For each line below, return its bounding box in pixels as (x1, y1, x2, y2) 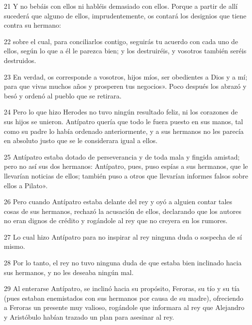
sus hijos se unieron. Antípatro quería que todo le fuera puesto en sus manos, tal (4, 116, 243, 126)
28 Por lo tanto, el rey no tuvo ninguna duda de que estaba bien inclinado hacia (4, 258, 242, 268)
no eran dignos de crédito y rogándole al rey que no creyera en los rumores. (4, 215, 228, 226)
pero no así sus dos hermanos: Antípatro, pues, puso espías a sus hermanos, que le (4, 161, 248, 171)
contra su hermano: (4, 20, 61, 30)
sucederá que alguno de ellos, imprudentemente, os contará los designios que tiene (4, 10, 247, 20)
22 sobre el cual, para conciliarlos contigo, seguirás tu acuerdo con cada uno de (4, 36, 238, 46)
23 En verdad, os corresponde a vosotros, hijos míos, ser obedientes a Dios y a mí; (4, 71, 248, 81)
